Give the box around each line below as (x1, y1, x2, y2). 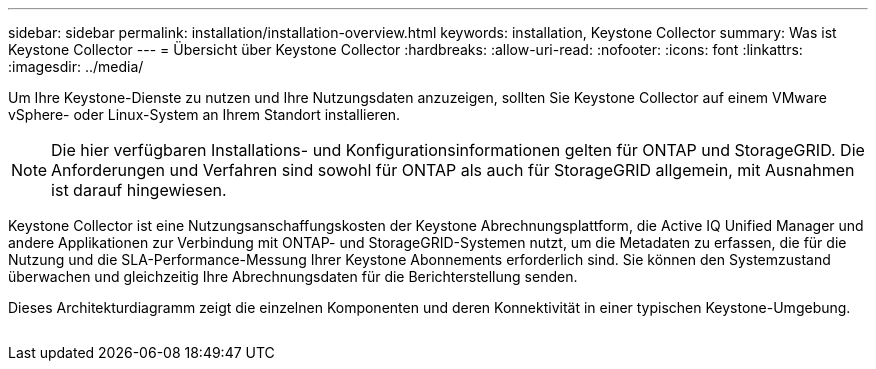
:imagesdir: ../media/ (8, 58, 144, 75)
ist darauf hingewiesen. (51, 180, 227, 200)
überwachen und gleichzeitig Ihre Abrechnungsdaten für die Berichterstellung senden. (8, 268, 578, 285)
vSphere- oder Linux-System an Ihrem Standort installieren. (8, 106, 401, 123)
